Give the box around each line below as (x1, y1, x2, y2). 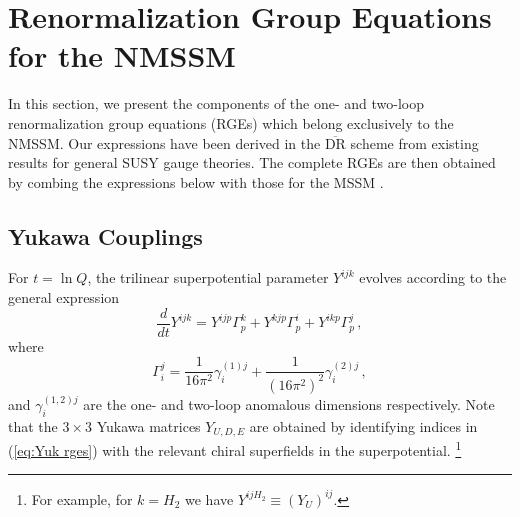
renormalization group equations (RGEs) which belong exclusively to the (8, 112, 454, 133)
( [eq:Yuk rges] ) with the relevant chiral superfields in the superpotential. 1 (8, 436, 462, 460)
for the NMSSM (8, 35, 236, 76)
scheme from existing (350, 132, 479, 153)
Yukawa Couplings (8, 220, 203, 251)
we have (185, 488, 234, 509)
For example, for (31, 488, 133, 509)
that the (8, 415, 58, 436)
